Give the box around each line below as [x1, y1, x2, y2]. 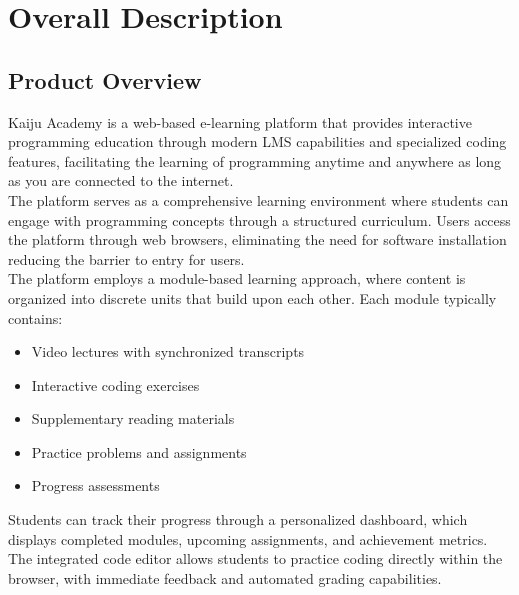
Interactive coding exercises [31, 374, 200, 395]
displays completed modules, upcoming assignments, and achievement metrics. [8, 528, 488, 549]
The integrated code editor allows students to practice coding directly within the [8, 548, 503, 569]
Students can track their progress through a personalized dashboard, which [8, 509, 468, 530]
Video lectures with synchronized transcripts [31, 341, 305, 362]
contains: [8, 307, 63, 328]
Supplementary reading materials [31, 408, 235, 429]
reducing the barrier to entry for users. [8, 248, 245, 269]
